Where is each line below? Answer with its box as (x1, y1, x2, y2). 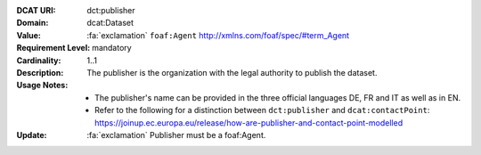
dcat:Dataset (86, 18, 134, 29)
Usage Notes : (16, 80, 69, 91)
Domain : (16, 18, 49, 29)
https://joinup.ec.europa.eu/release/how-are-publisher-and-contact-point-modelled (94, 117, 404, 128)
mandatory (92, 43, 133, 53)
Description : (16, 67, 64, 77)
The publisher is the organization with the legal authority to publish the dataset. (86, 67, 378, 77)
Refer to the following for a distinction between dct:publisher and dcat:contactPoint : (94, 105, 430, 116)
